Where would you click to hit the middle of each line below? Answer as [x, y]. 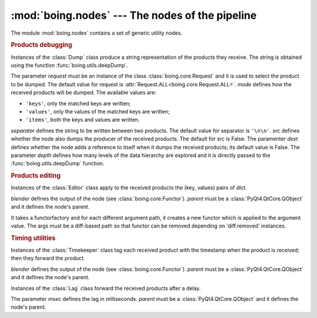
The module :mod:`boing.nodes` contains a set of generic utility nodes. [97, 33]
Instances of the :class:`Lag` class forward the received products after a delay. [106, 288]
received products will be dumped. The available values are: [84, 93]
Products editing [36, 176]
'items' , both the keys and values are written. [83, 120]
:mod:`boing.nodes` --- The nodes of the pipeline [134, 15]
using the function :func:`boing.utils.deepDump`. [70, 65]
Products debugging [42, 45]
